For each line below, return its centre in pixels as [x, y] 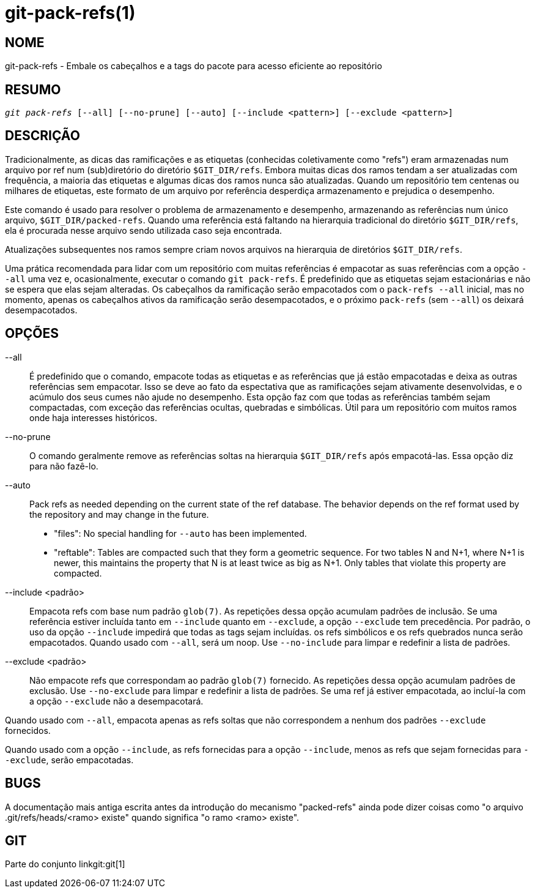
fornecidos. [28, 730]
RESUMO [33, 89]
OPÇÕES [32, 334]
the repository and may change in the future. [119, 514]
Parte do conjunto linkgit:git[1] [65, 864]
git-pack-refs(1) [70, 13]
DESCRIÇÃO [42, 136]
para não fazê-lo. [64, 466]
